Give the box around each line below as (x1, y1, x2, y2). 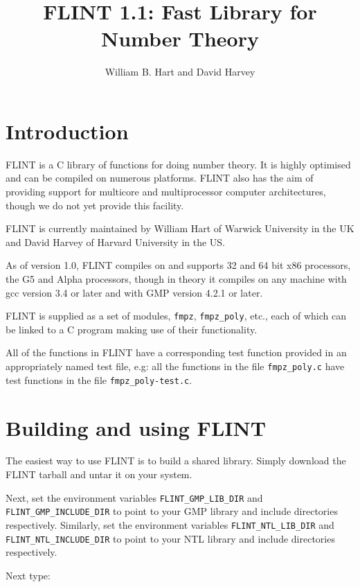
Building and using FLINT (6, 413, 267, 441)
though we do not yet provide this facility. (6, 198, 184, 212)
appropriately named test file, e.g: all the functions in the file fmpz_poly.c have (6, 359, 345, 374)
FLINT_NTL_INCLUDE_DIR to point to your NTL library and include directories (6, 531, 335, 545)
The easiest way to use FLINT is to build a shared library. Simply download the (6, 453, 346, 468)
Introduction (6, 116, 129, 145)
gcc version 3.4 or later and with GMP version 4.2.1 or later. (6, 285, 263, 299)
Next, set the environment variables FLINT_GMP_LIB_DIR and (6, 490, 263, 505)
